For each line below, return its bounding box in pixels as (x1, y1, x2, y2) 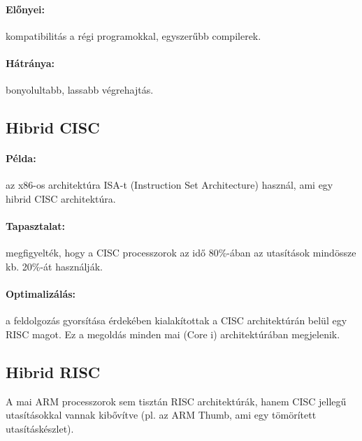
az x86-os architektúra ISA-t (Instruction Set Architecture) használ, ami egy (6, 178, 333, 192)
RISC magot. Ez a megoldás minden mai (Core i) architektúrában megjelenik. (6, 326, 340, 341)
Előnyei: (6, 1, 45, 16)
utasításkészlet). (6, 421, 74, 435)
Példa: (6, 151, 36, 166)
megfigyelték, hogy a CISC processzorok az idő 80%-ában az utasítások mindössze (6, 245, 356, 260)
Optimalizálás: (6, 287, 76, 301)
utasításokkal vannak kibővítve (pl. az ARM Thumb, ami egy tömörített (6, 407, 317, 422)
